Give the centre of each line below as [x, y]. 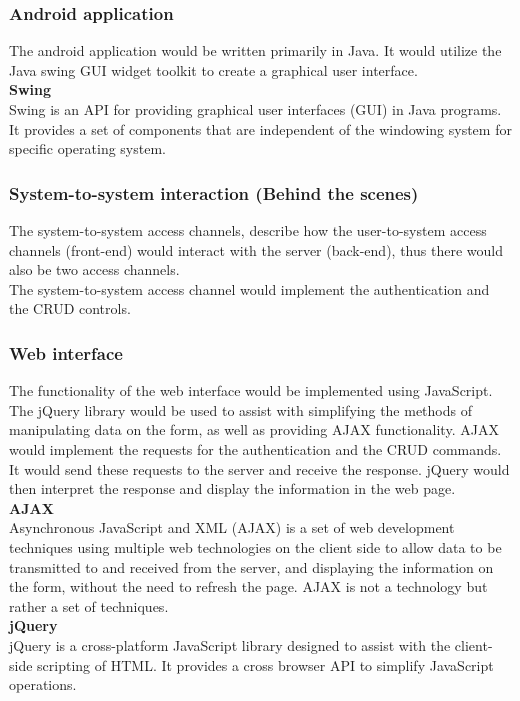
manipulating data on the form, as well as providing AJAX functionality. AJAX [254, 429]
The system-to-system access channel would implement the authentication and [249, 288]
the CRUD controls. [70, 308]
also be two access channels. [94, 269]
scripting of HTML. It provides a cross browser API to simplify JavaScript [265, 664]
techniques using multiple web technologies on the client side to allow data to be [255, 546]
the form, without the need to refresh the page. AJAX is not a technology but [248, 586]
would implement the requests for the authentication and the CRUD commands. [255, 448]
